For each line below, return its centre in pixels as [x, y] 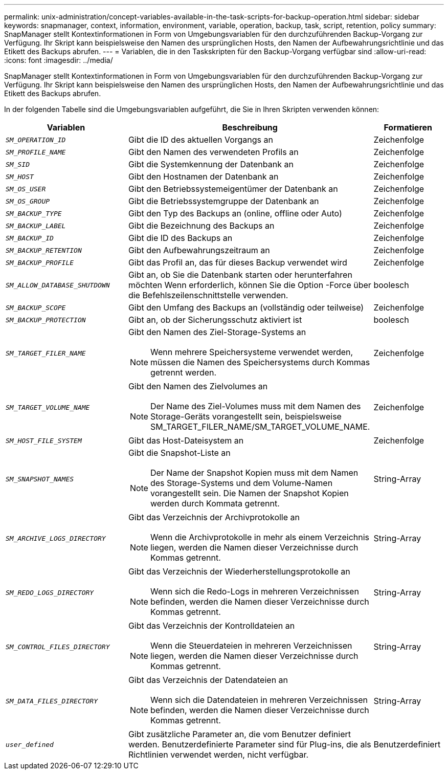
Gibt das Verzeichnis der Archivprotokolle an [214, 517]
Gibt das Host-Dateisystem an [186, 440]
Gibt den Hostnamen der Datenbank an [203, 176]
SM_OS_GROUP [28, 201]
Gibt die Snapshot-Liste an [179, 453]
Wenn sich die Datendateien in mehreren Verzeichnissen [259, 700]
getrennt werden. [183, 372]
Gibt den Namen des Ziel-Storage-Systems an [217, 332]
